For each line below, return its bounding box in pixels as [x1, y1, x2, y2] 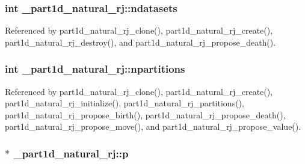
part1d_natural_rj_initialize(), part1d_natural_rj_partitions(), [5, 97, 244, 109]
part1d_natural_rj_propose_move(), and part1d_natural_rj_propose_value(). [5, 120, 301, 133]
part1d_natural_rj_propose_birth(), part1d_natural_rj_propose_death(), [5, 108, 286, 121]
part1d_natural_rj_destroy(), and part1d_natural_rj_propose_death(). [5, 35, 276, 48]
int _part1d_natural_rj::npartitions [5, 61, 185, 76]
